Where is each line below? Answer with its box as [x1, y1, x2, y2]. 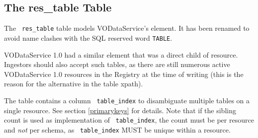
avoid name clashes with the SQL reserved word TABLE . [4, 32, 172, 43]
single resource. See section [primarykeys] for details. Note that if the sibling [4, 105, 236, 115]
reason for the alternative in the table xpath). [4, 78, 143, 89]
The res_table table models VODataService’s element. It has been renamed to [4, 23, 250, 33]
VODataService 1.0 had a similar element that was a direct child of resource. [4, 49, 238, 60]
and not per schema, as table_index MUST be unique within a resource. [4, 124, 231, 135]
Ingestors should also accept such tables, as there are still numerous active [4, 59, 230, 69]
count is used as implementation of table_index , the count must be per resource [4, 115, 254, 125]
